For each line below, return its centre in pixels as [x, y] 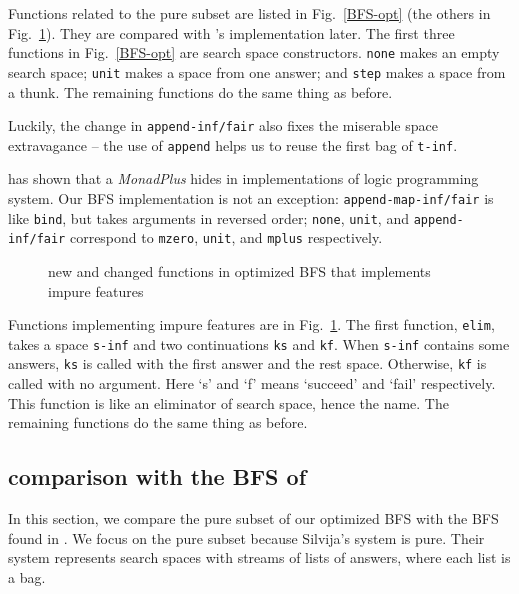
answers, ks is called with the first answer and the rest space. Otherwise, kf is [247, 363]
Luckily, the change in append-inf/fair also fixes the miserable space [223, 125]
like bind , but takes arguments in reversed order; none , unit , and [208, 217]
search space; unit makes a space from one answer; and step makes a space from [257, 71]
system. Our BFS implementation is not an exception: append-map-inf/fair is [251, 198]
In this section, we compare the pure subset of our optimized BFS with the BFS [253, 518]
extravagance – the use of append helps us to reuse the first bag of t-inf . [233, 144]
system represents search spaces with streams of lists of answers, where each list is [259, 557]
